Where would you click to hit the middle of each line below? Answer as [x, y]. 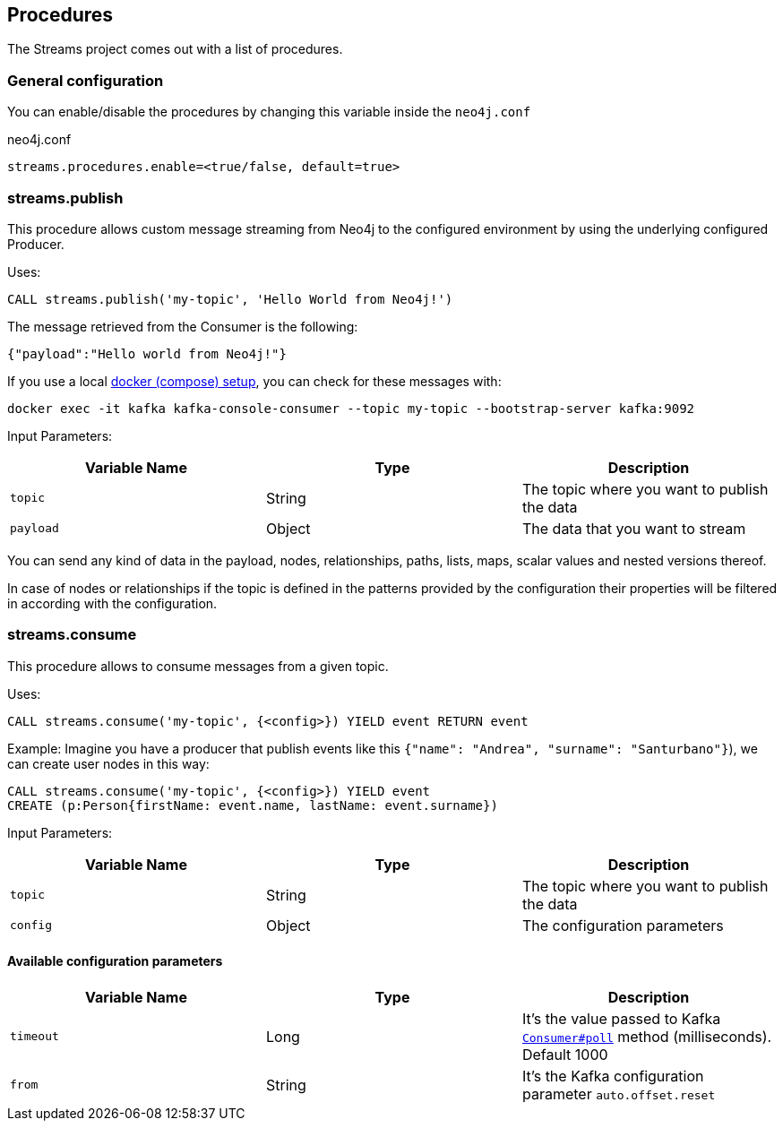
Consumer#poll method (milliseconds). [647, 1036]
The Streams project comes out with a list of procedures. [175, 49]
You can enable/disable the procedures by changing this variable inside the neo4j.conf [269, 112]
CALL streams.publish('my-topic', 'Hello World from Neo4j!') [230, 299]
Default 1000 [565, 1054]
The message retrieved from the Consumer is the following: [183, 326]
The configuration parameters [623, 925]
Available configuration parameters [115, 961]
